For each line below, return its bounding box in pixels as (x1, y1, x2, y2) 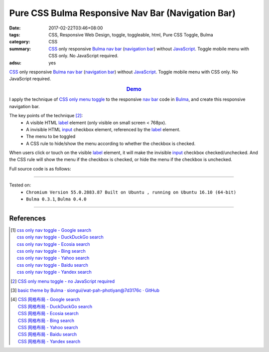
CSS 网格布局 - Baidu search (17, 332, 77, 338)
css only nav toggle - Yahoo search (16, 255, 90, 261)
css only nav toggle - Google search (16, 227, 92, 233)
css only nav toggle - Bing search (16, 248, 86, 254)
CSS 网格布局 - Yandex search (17, 338, 81, 344)
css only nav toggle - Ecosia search (16, 241, 90, 247)
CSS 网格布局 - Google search (17, 297, 80, 303)
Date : (9, 25, 21, 31)
